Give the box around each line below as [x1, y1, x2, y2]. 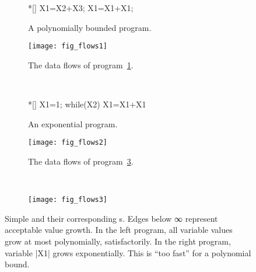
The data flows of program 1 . [28, 58, 134, 71]
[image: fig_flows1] [28, 42, 108, 51]
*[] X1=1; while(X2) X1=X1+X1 [28, 98, 146, 110]
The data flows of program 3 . [28, 155, 134, 167]
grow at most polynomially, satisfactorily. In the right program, [5, 235, 231, 247]
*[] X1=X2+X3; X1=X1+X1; [28, 2, 134, 13]
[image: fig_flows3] [28, 196, 108, 204]
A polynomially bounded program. [28, 21, 152, 33]
